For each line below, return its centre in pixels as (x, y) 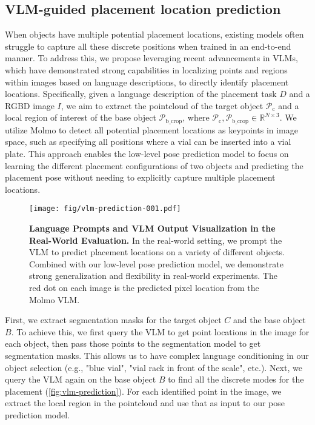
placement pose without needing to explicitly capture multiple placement (140, 177)
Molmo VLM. (55, 299)
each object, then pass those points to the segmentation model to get (133, 343)
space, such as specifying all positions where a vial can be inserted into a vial (148, 142)
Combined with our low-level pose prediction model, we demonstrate (156, 263)
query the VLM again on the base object (81, 379)
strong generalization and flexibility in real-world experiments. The (153, 276)
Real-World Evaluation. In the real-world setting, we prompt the (156, 240)
